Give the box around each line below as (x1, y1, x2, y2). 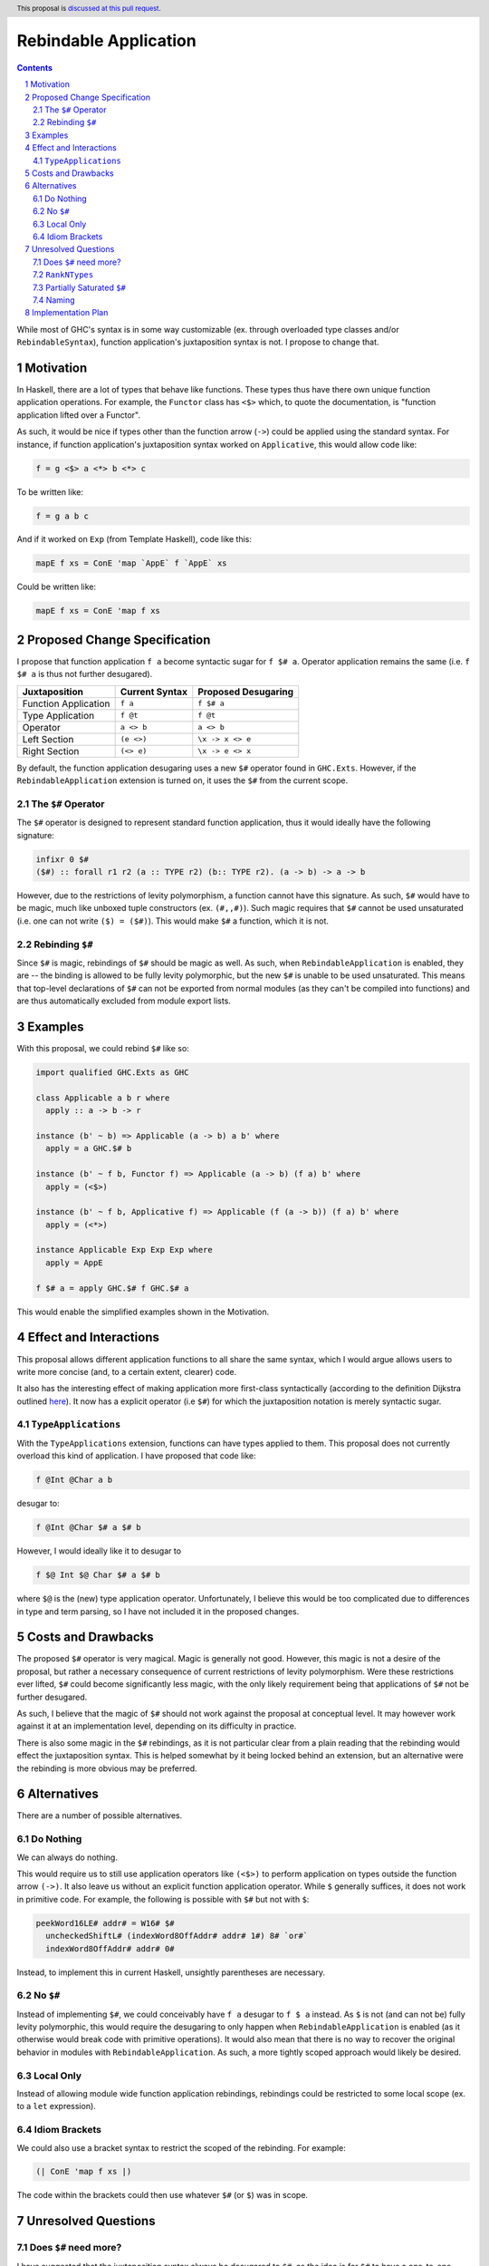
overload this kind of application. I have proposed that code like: (16, 1450, 257, 1461)
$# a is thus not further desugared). (16, 669, 153, 680)
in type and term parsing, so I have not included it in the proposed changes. (16, 1605, 300, 1617)
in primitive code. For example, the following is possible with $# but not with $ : (16, 1893, 310, 1904)
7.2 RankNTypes (33, 269, 94, 280)
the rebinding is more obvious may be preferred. (16, 1763, 198, 1774)
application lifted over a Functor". (16, 409, 140, 421)
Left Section (22, 732, 74, 745)
